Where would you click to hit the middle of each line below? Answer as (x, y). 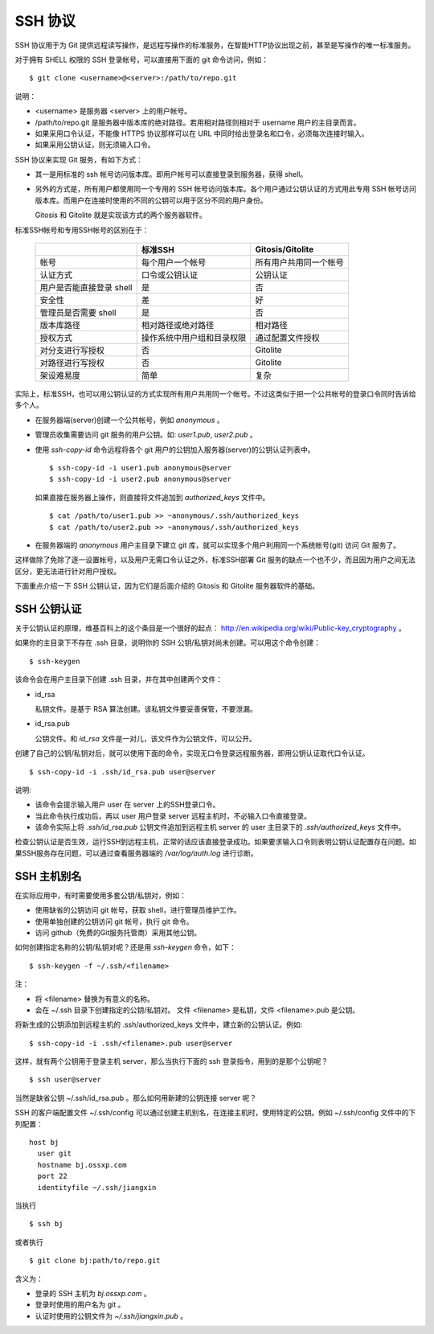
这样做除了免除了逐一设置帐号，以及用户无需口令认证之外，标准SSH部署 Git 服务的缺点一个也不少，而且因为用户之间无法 (215, 560)
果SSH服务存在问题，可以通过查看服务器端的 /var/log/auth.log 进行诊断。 (136, 853)
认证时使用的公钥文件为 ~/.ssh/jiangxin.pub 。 (111, 1316)
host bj (44, 1143)
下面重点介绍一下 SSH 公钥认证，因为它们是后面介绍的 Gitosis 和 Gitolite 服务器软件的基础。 (167, 586)
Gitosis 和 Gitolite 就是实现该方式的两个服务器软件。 (121, 215)
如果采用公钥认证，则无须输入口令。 (95, 145)
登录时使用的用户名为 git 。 (80, 1305)
